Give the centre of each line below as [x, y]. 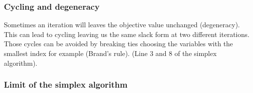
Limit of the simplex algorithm [66, 84]
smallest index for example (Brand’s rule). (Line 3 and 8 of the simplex [110, 53]
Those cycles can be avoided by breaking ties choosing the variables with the [118, 44]
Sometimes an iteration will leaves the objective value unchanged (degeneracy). [122, 25]
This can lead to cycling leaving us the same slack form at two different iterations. [127, 34]
